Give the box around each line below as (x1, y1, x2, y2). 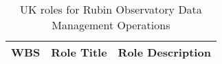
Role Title (51, 44, 107, 60)
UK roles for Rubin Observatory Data (20, 1, 202, 17)
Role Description (118, 44, 211, 60)
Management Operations (52, 17, 170, 33)
